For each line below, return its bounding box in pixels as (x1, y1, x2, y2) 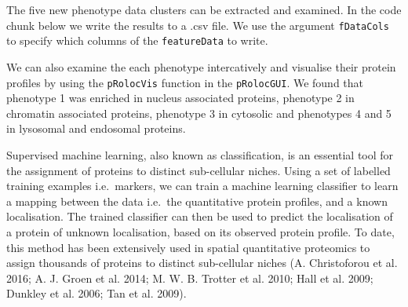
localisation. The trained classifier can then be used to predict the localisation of (6, 208, 393, 225)
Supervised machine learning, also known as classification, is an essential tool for (6, 146, 394, 163)
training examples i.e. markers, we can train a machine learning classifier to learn (6, 177, 399, 194)
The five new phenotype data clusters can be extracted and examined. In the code (6, 2, 402, 17)
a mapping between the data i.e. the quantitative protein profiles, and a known (6, 192, 388, 209)
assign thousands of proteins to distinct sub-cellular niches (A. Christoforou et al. (6, 254, 398, 271)
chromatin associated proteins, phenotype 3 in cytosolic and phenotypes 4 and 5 (6, 104, 392, 121)
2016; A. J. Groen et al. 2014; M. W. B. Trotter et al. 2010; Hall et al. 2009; (6, 269, 373, 286)
